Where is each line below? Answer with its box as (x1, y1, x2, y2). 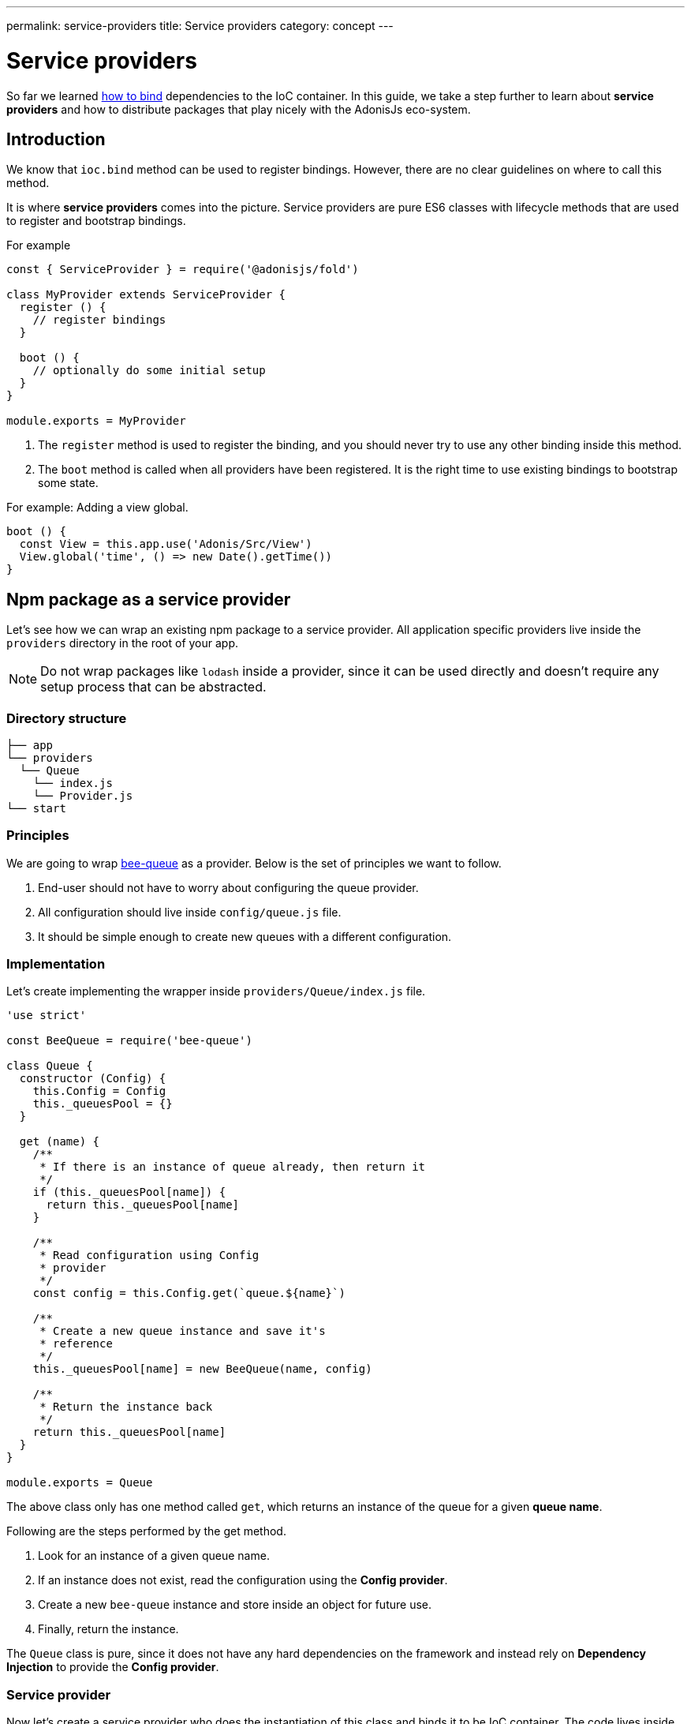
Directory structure (6, 710, 127, 726)
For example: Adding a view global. (6, 500, 189, 515)
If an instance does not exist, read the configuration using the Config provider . (38, 1573, 448, 1587)
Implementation (6, 956, 106, 973)
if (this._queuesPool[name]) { (32, 1186, 226, 1199)
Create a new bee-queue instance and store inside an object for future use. (38, 1598, 431, 1612)
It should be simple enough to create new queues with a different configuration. (38, 929, 452, 943)
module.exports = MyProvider (6, 414, 186, 428)
